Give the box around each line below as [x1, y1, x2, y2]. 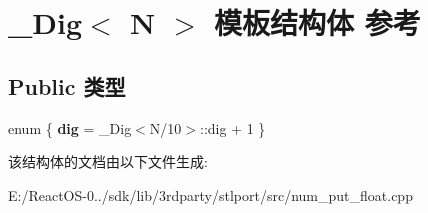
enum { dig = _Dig [8, 117, 132, 138]
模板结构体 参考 [214, 2, 421, 43]
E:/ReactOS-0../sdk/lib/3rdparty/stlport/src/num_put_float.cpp [8, 184, 413, 205]
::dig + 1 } [199, 117, 266, 138]
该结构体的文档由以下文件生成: [8, 151, 208, 172]
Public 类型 [8, 70, 126, 101]
